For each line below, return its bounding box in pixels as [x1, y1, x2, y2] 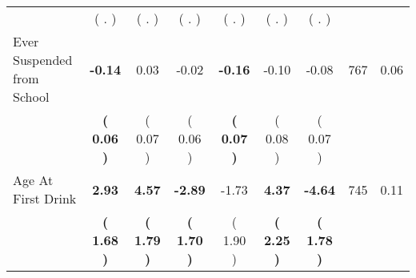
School [13, 87, 50, 106]
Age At [13, 171, 54, 189]
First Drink [13, 189, 77, 207]
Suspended [13, 50, 73, 69]
